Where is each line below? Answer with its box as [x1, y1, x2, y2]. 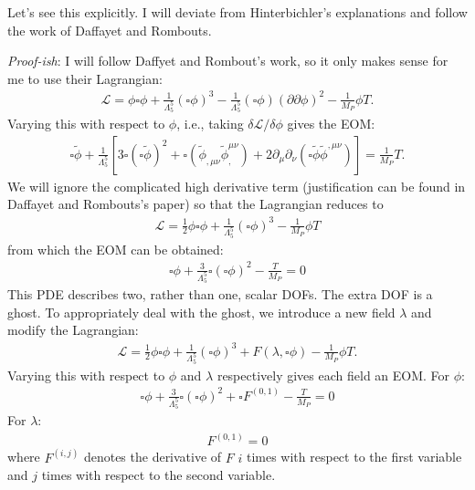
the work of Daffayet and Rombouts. [7, 20, 212, 39]
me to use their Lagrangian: [7, 68, 163, 88]
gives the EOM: [287, 114, 375, 133]
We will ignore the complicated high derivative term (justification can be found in [7, 176, 466, 195]
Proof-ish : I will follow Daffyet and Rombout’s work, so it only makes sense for [7, 51, 449, 70]
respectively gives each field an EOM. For [216, 365, 450, 384]
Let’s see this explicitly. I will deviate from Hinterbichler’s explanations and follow [7, 3, 468, 21]
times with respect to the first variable [246, 447, 462, 466]
